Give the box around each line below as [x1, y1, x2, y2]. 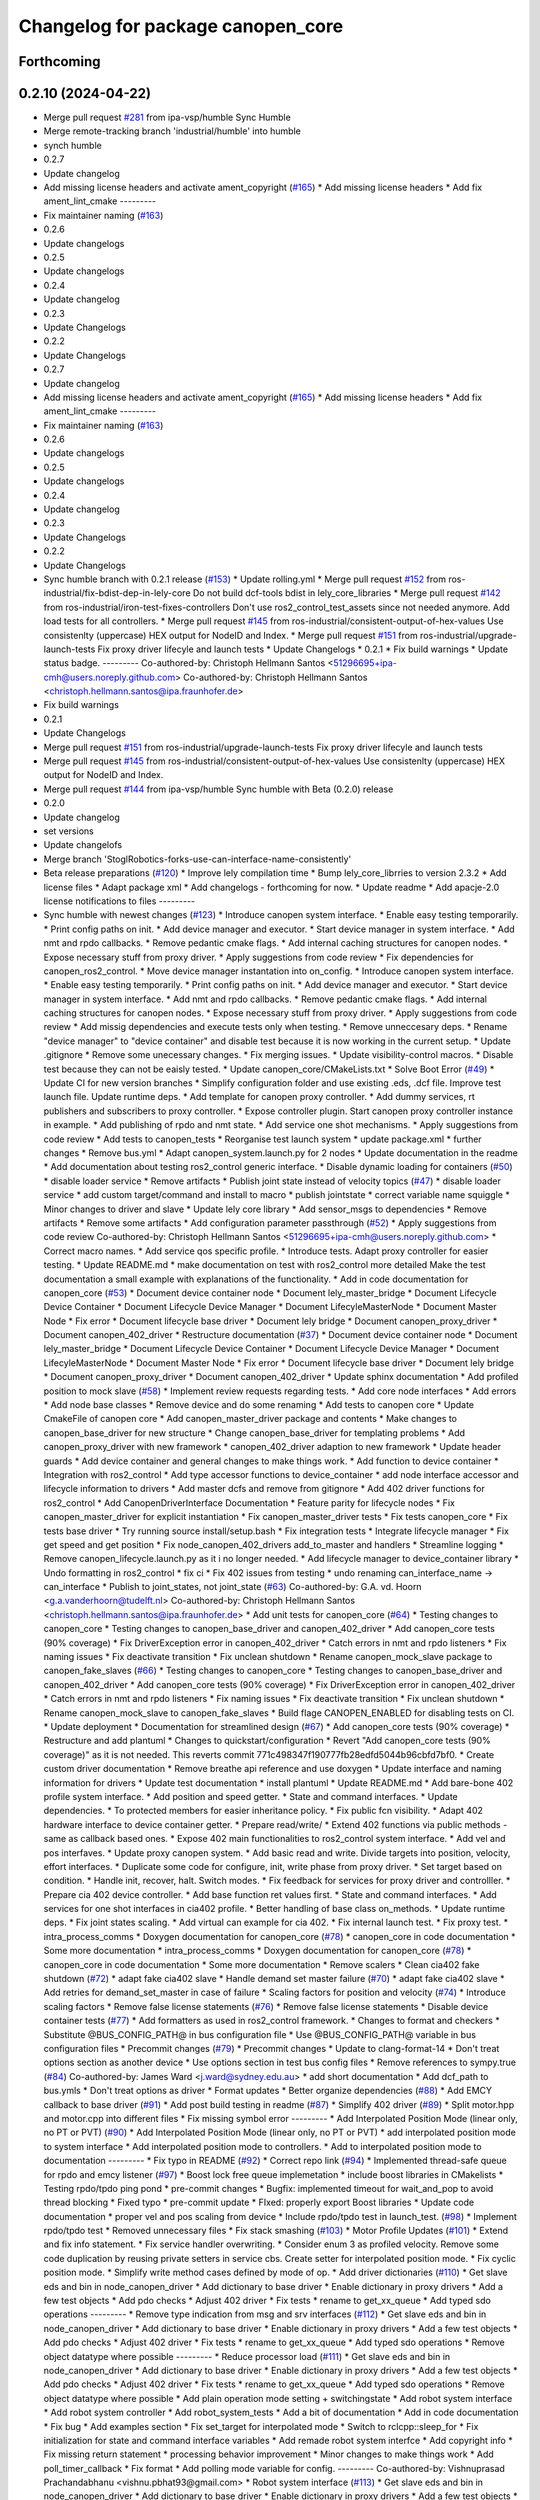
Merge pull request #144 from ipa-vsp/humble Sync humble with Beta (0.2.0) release [43, 783, 394, 795]
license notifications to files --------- [43, 895, 196, 907]
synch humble [43, 139, 102, 151]
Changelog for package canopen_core [18, 15, 344, 37]
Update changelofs [43, 839, 123, 851]
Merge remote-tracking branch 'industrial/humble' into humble [43, 125, 302, 137]
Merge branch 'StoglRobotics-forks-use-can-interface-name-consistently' [43, 853, 352, 865]
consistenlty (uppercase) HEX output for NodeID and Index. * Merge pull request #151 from [43, 629, 419, 641]
